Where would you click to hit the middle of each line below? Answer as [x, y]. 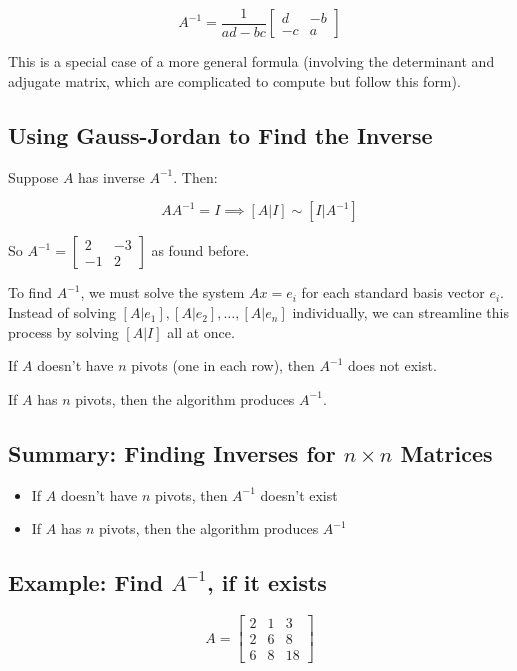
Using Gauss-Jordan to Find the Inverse [220, 135]
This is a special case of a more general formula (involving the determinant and [251, 61]
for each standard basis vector [393, 292]
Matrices [446, 452]
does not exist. [392, 365]
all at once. [201, 331]
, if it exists [266, 582]
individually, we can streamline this [400, 312]
